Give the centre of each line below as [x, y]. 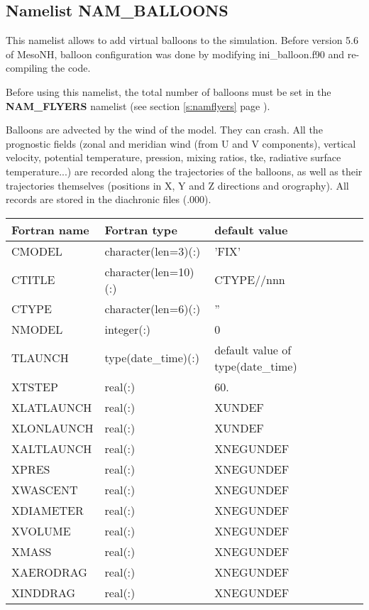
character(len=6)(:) [153, 308]
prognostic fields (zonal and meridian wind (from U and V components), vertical [181, 143]
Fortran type [141, 229]
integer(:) [128, 329]
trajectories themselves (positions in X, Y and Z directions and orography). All [177, 185]
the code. [71, 68]
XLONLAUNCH [53, 427]
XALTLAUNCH [52, 448]
